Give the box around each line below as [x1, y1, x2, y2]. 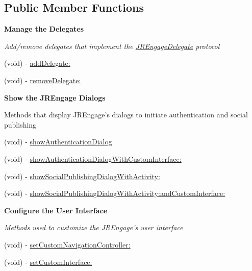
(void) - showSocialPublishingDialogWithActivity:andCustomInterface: [4, 188, 225, 199]
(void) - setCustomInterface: [4, 256, 92, 267]
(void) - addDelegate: [4, 58, 70, 68]
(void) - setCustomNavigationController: [4, 239, 131, 250]
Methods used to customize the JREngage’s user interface [4, 222, 183, 233]
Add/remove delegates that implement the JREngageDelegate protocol [4, 40, 220, 51]
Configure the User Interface [4, 205, 108, 215]
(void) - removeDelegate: [4, 75, 81, 85]
